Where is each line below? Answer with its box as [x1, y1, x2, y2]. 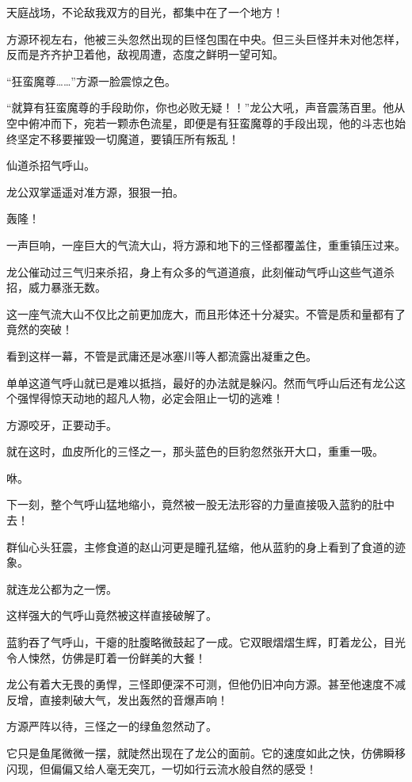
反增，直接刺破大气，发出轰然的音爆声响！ [6, 691, 228, 708]
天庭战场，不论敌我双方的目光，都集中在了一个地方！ [6, 4, 284, 20]
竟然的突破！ [6, 321, 73, 338]
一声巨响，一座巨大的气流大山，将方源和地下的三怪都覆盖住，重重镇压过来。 [6, 236, 406, 253]
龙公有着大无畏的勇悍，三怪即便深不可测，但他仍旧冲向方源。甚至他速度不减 [6, 676, 406, 692]
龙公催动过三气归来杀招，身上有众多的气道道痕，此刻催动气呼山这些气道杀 [6, 263, 395, 280]
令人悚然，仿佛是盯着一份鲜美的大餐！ [6, 649, 206, 666]
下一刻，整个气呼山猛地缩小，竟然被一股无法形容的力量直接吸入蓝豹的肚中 [6, 496, 395, 513]
